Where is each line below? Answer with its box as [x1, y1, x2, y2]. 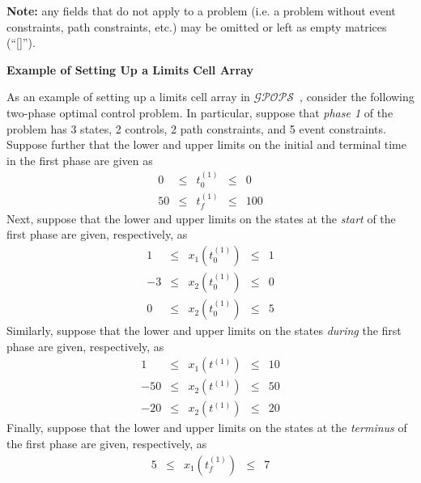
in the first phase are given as [6, 151, 153, 168]
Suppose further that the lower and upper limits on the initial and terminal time [6, 136, 406, 153]
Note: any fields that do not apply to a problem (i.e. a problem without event [6, 2, 396, 19]
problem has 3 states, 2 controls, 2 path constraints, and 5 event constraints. [6, 120, 386, 137]
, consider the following [300, 88, 415, 105]
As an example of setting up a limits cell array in [6, 88, 250, 105]
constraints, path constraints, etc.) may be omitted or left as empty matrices [6, 18, 387, 35]
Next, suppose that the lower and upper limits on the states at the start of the [6, 210, 396, 227]
